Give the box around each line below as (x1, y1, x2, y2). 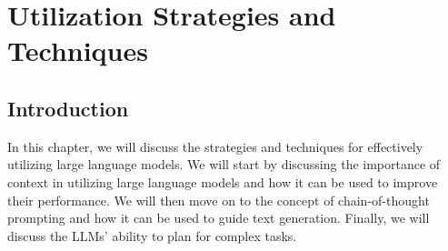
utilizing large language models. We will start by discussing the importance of (7, 155, 441, 174)
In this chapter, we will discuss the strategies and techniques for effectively (7, 136, 423, 156)
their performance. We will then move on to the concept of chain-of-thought (7, 190, 430, 209)
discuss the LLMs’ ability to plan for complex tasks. (7, 226, 297, 245)
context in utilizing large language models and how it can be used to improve (7, 172, 438, 191)
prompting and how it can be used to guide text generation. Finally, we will (7, 208, 430, 227)
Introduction (7, 94, 129, 122)
